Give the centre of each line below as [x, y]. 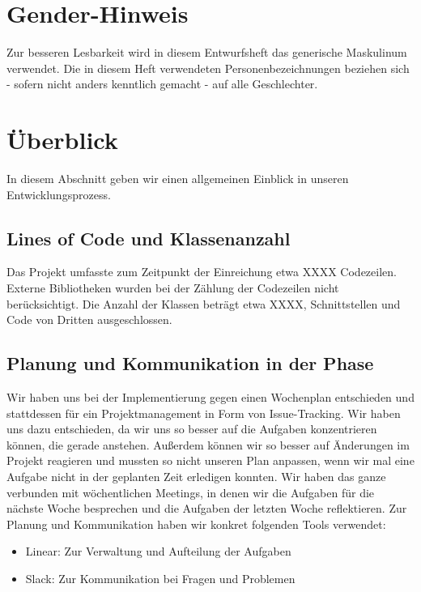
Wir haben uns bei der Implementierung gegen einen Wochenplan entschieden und [210, 397]
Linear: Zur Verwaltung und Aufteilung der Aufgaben [158, 551]
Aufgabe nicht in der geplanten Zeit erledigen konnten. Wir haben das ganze [196, 476]
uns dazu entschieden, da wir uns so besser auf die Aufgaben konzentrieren [192, 429]
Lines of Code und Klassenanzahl [149, 238]
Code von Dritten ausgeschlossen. [89, 319]
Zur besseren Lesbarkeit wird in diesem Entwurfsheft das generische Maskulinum [207, 52]
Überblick [62, 140]
